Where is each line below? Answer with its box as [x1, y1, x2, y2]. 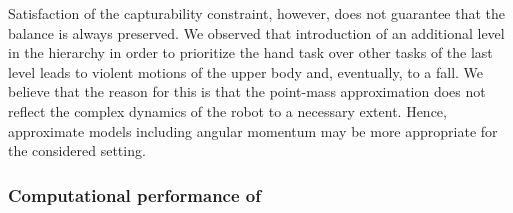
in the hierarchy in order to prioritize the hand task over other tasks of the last [8, 42, 493, 63]
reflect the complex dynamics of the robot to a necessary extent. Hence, [8, 100, 447, 121]
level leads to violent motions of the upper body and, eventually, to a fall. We [8, 61, 484, 82]
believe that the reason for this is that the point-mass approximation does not [8, 81, 486, 102]
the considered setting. [8, 140, 146, 161]
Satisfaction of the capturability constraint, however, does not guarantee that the [8, 3, 506, 23]
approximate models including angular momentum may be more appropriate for [8, 120, 498, 141]
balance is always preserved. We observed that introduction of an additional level [8, 22, 505, 43]
